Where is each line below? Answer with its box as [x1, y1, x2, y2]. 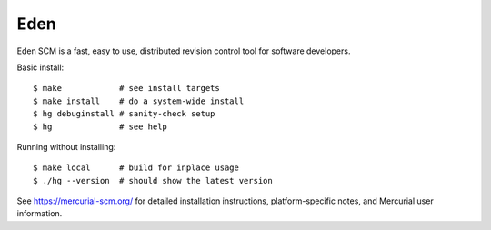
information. [16, 208, 63, 219]
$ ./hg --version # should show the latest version [33, 175, 273, 185]
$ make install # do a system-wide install [33, 95, 245, 106]
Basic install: [16, 62, 65, 73]
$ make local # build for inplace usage [33, 163, 240, 173]
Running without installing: [16, 141, 116, 152]
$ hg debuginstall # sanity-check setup [33, 109, 215, 119]
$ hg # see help [33, 121, 168, 132]
